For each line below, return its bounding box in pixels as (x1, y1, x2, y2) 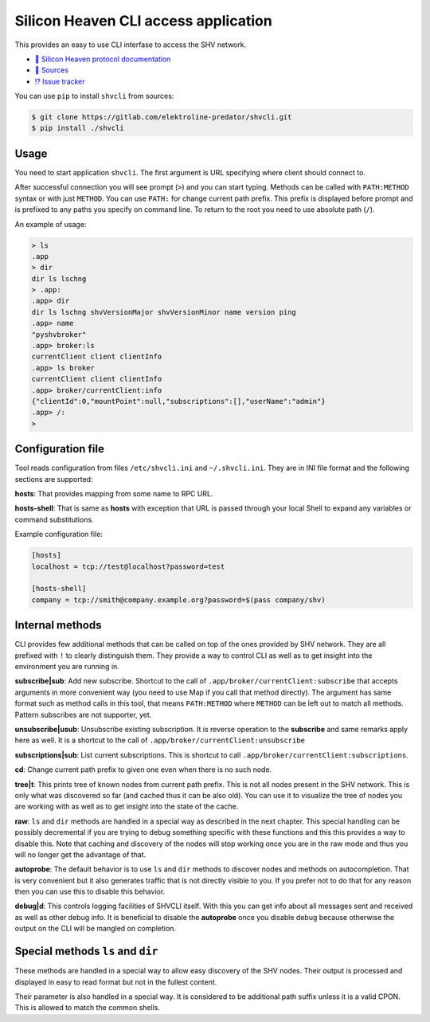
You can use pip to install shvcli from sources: (14, 92, 174, 101)
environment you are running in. (14, 662, 119, 672)
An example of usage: (14, 219, 87, 229)
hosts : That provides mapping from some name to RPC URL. (14, 489, 213, 499)
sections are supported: (14, 474, 93, 484)
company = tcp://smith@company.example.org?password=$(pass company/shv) (31, 595, 326, 605)
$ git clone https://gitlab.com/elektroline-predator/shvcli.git (31, 112, 292, 122)
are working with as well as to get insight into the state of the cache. (14, 801, 239, 812)
